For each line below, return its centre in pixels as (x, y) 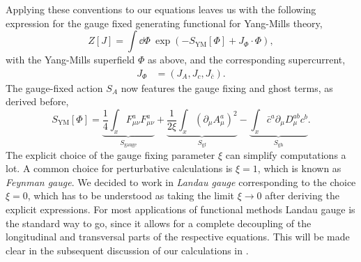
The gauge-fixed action (54, 87)
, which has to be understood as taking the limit (131, 195)
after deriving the (302, 195)
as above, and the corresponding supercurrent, (247, 60)
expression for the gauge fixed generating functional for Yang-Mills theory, (164, 23)
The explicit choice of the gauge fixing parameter (110, 154)
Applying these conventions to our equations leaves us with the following (161, 9)
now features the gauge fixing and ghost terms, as (227, 87)
